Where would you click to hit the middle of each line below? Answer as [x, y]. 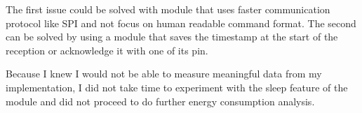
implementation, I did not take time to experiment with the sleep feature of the [177, 87]
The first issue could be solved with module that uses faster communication [168, 9]
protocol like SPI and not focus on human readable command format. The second [181, 23]
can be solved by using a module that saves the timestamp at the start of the [172, 37]
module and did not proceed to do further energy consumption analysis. [160, 101]
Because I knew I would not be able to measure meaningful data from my [164, 74]
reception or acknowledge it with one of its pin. [107, 50]
